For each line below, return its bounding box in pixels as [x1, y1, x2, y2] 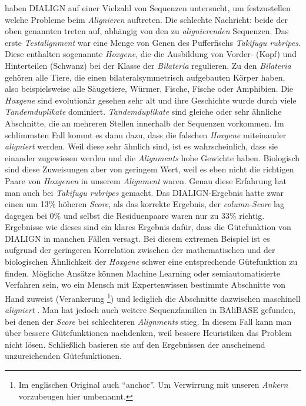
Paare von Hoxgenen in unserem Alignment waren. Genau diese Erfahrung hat [5, 174, 287, 187]
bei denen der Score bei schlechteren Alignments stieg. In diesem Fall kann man [5, 315, 292, 327]
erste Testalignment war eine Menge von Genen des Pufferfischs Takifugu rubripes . [5, 36, 301, 48]
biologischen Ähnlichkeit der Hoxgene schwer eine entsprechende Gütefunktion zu [5, 255, 298, 268]
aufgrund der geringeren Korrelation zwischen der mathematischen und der [5, 244, 275, 256]
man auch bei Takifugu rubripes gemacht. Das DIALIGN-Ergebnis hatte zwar [5, 186, 284, 198]
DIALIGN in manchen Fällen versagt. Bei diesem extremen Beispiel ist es [5, 232, 270, 244]
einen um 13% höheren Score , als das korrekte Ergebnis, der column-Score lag [5, 198, 284, 210]
